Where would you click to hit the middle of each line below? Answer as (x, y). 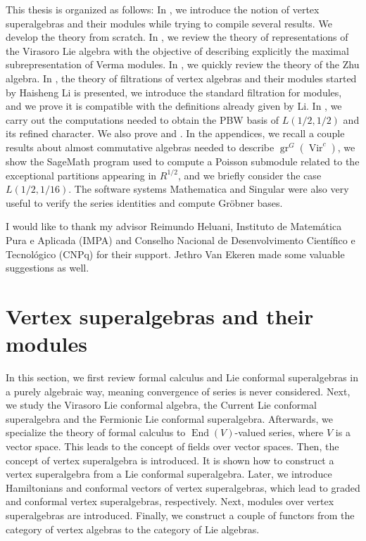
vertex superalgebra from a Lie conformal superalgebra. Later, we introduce (169, 474)
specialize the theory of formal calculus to (96, 432)
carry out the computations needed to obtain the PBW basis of (143, 119)
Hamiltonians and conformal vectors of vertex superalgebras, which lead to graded (183, 487)
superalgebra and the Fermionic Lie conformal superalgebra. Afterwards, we (169, 418)
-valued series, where (279, 432)
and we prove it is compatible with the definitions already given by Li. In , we (174, 106)
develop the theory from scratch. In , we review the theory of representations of (177, 37)
